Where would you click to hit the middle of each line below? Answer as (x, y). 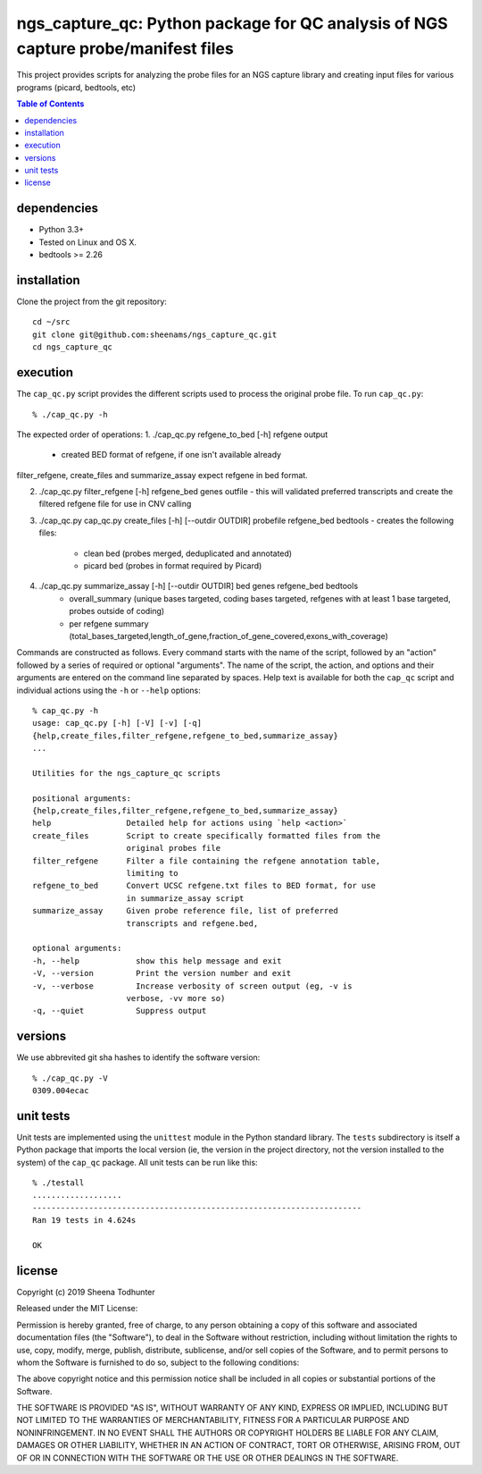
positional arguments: (82, 798)
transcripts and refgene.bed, (192, 923)
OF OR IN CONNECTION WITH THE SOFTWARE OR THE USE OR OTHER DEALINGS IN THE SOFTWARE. (208, 1458)
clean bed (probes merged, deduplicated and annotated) (188, 553)
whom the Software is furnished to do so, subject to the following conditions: (158, 1362)
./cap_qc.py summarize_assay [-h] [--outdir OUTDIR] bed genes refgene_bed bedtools (199, 586)
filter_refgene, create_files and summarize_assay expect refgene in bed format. (162, 475)
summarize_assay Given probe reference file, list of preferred (185, 911)
